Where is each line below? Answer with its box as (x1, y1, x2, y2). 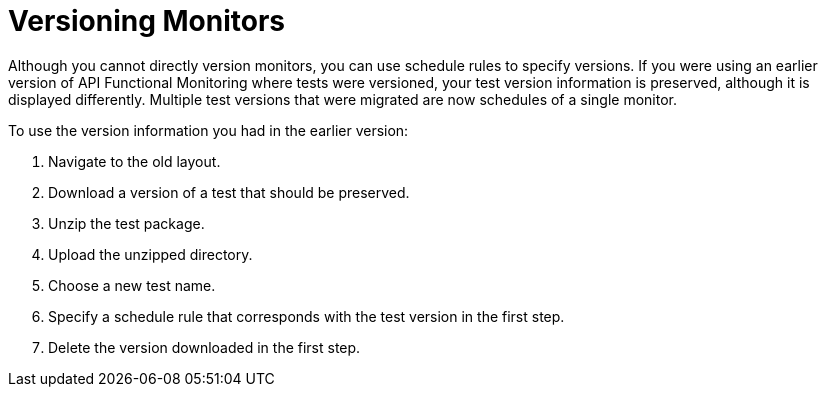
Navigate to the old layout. (48, 152, 221, 170)
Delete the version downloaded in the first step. (48, 338, 361, 356)
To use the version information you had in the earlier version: (8, 121, 409, 139)
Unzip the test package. (48, 214, 205, 232)
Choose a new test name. (48, 276, 216, 294)
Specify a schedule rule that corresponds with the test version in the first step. (48, 307, 565, 325)
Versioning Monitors (8, 4, 286, 38)
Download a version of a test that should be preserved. (48, 183, 410, 201)
